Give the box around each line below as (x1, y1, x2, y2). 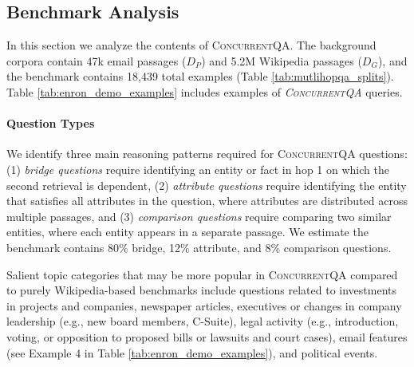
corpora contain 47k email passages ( (6, 52, 187, 69)
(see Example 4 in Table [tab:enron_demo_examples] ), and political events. (6, 344, 378, 361)
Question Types (6, 115, 95, 132)
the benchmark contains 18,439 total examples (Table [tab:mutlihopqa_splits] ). (6, 68, 394, 85)
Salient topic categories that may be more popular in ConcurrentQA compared (6, 266, 398, 282)
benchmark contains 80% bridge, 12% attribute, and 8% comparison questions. (6, 239, 392, 255)
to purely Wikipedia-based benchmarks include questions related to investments (6, 282, 397, 298)
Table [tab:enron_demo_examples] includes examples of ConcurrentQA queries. (6, 83, 403, 100)
